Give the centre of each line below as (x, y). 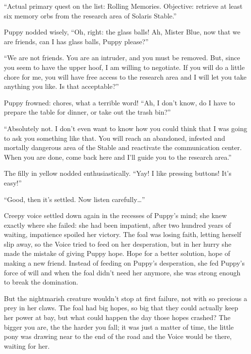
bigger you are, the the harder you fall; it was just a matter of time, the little (119, 327)
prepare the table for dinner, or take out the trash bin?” (87, 112)
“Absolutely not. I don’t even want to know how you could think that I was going (126, 128)
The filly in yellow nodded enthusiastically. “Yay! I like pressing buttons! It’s (118, 173)
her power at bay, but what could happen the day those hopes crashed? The (117, 317)
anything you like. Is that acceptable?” (61, 86)
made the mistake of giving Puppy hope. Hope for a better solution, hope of (117, 253)
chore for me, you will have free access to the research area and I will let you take (125, 76)
